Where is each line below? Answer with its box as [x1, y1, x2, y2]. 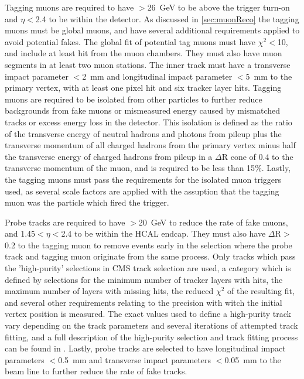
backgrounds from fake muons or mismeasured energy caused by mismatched [5, 104, 281, 117]
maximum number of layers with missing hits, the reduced [5, 285, 214, 297]
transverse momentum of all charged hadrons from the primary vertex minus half [5, 139, 296, 151]
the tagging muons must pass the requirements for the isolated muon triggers [5, 173, 282, 185]
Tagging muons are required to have [5, 1, 134, 13]
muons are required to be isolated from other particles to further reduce [5, 93, 262, 105]
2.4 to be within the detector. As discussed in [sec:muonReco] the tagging [35, 12, 299, 25]
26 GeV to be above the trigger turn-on [147, 1, 290, 13]
